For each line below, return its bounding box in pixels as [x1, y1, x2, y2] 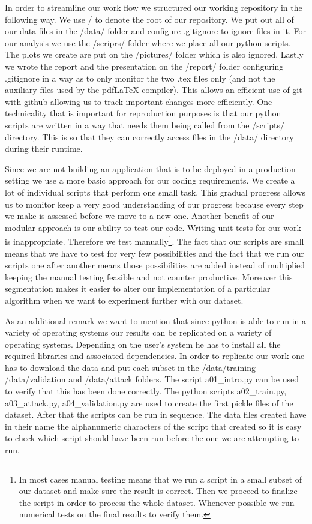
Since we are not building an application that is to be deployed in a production [5, 162, 296, 175]
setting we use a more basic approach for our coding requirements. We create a [5, 174, 295, 187]
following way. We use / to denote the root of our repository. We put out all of [5, 13, 294, 25]
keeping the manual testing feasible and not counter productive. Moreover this [5, 270, 293, 283]
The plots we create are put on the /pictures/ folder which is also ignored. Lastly [5, 48, 304, 61]
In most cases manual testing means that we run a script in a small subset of [19, 472, 302, 485]
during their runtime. [5, 142, 83, 155]
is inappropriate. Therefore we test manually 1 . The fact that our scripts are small [5, 233, 304, 247]
